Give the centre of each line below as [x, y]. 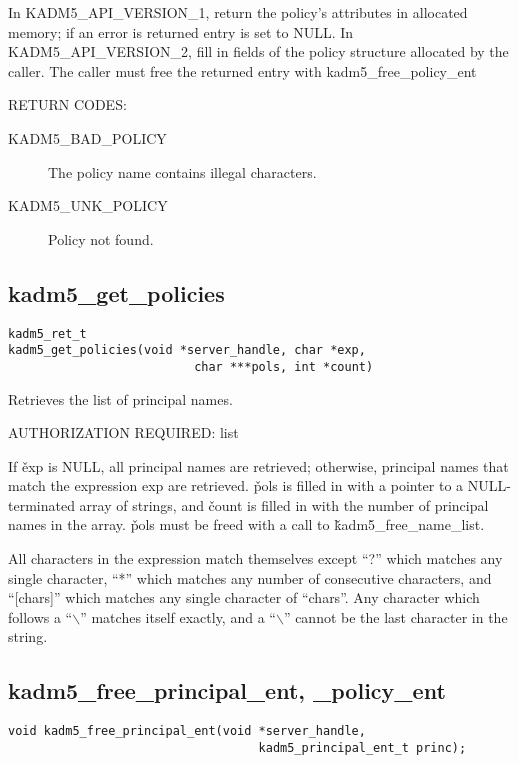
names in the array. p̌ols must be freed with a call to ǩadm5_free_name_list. [246, 524]
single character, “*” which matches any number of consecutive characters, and [250, 577]
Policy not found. [101, 238]
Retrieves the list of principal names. [120, 398]
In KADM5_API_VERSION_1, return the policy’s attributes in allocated [238, 12]
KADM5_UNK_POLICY [88, 205]
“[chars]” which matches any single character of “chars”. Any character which [244, 597]
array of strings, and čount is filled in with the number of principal [284, 504]
